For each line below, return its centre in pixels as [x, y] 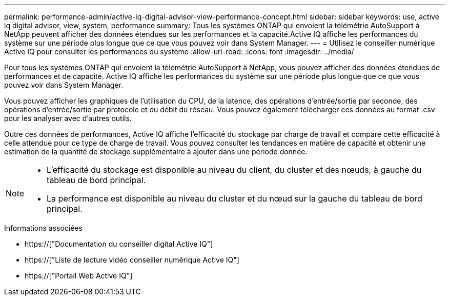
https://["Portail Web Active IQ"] [79, 276]
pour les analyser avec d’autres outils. [68, 118]
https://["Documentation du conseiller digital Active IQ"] [119, 244]
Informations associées [43, 228]
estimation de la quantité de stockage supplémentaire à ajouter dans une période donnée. [156, 152]
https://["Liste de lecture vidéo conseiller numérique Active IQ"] [132, 260]
